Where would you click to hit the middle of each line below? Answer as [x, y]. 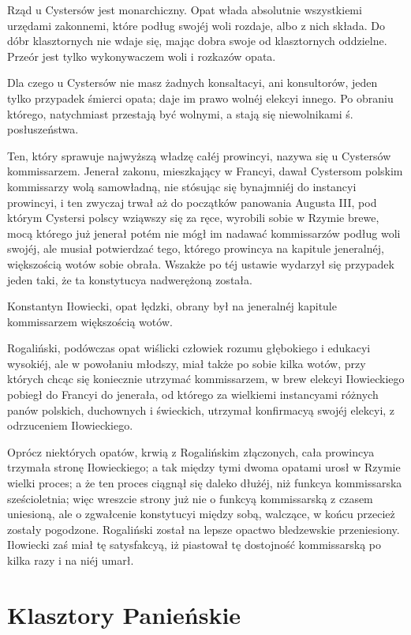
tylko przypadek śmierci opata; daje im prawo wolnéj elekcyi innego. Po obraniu [200, 98]
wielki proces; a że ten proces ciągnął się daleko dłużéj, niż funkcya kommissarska [205, 483]
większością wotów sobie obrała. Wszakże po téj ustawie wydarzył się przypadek [201, 263]
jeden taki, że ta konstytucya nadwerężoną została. [130, 279]
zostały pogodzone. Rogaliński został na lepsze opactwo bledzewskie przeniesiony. [204, 529]
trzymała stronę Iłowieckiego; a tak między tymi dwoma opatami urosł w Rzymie [204, 467]
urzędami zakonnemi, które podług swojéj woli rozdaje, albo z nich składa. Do [196, 25]
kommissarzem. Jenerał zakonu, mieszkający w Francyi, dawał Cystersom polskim [205, 171]
